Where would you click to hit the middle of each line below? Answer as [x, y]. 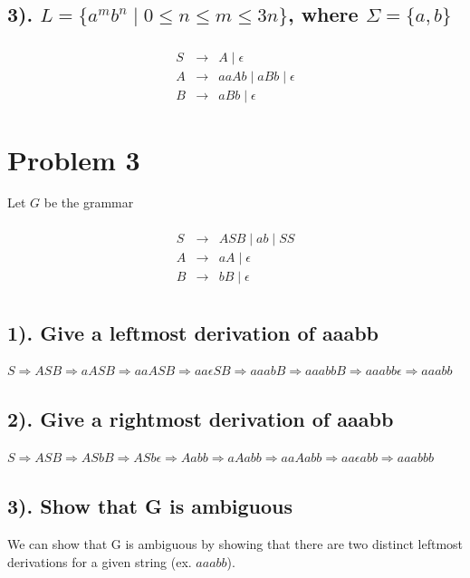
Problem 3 [74, 159]
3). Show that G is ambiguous [150, 506]
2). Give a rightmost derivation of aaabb [201, 419]
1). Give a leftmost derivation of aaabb [193, 332]
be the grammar [89, 202]
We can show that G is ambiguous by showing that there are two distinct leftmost [235, 544]
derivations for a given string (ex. [100, 561]
